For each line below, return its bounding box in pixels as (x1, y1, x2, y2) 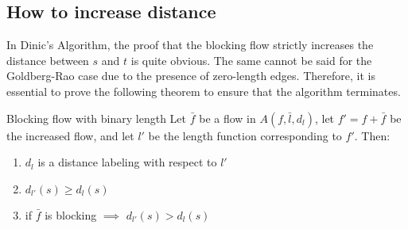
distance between (6, 52, 89, 68)
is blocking (45, 206, 97, 223)
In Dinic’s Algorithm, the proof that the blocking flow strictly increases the (6, 36, 374, 53)
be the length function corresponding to (148, 127, 342, 143)
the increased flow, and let (6, 127, 134, 143)
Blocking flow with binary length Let (6, 109, 187, 126)
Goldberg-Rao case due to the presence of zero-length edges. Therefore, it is (6, 67, 375, 84)
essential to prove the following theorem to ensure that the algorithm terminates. (6, 82, 401, 99)
